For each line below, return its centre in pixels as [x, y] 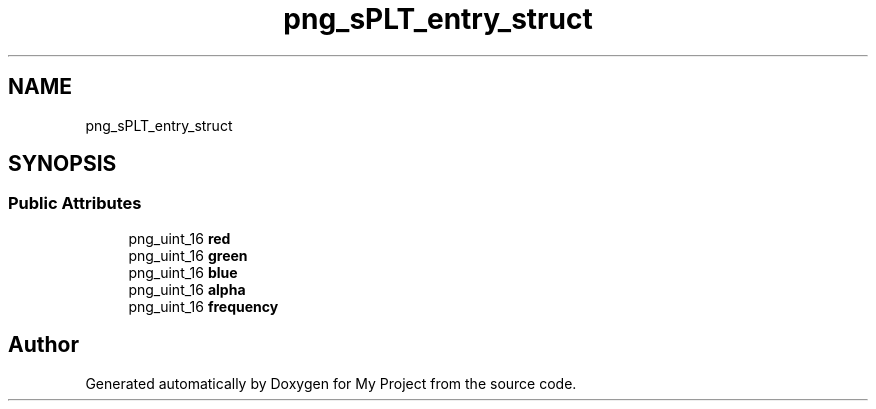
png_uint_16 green [188, 255]
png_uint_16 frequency [203, 306]
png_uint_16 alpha [187, 289]
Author [43, 345]
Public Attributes [75, 203]
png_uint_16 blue [183, 272]
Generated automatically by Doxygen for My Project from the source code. [331, 383]
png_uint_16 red [179, 238]
